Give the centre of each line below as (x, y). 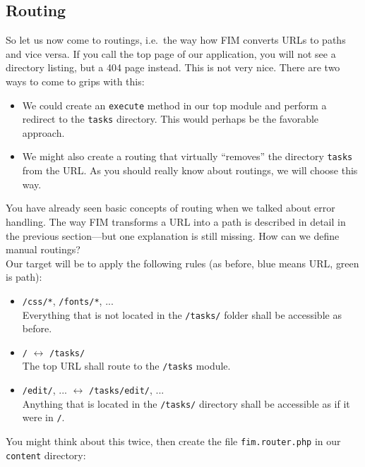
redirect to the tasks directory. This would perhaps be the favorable (170, 119)
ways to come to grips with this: (75, 81)
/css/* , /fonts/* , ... (68, 300)
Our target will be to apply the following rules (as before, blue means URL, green (182, 263)
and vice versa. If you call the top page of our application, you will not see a (171, 53)
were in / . (43, 417)
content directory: (46, 455)
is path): (24, 277)
